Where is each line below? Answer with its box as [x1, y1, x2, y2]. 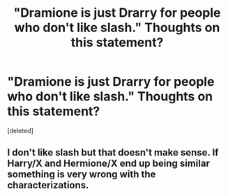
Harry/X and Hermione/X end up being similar [7, 158, 211, 169]
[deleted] [7, 126, 33, 135]
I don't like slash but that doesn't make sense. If [7, 146, 219, 158]
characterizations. [7, 179, 89, 191]
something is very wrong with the [7, 169, 156, 181]
